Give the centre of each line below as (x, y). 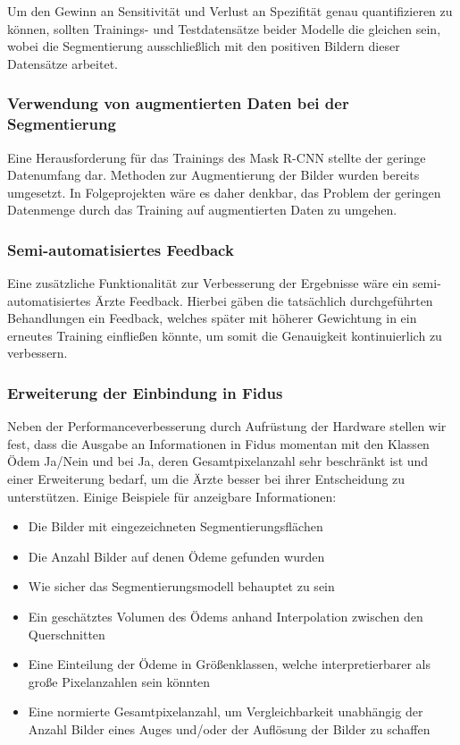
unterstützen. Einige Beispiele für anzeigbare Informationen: (172, 496)
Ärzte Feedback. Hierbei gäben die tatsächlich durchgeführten (264, 300)
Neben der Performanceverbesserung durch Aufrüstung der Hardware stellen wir (227, 426)
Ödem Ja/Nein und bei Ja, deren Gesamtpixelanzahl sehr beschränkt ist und (218, 461)
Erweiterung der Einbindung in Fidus (145, 393)
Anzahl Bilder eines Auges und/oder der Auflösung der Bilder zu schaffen (229, 729)
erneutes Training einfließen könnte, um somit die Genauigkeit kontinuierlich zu (225, 335)
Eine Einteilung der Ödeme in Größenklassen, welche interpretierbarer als (229, 664)
